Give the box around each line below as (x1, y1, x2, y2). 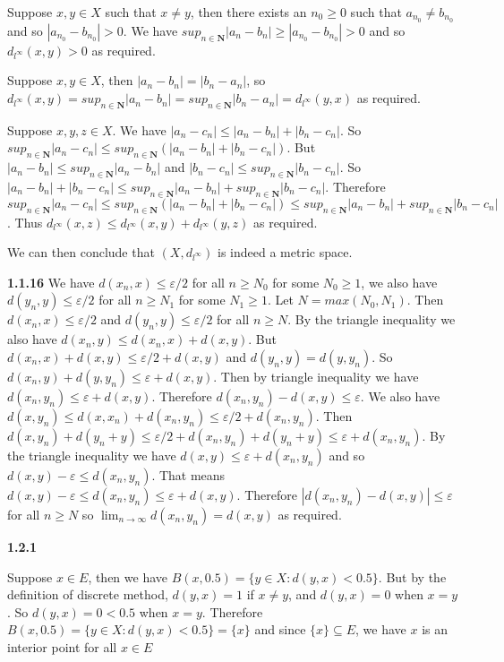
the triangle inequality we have (7, 446, 176, 464)
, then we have (88, 567, 168, 586)
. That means (151, 466, 226, 484)
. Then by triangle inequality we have (213, 367, 419, 385)
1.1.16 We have (7, 272, 95, 291)
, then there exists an (190, 3, 307, 21)
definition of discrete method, (7, 585, 168, 604)
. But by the (378, 567, 447, 586)
